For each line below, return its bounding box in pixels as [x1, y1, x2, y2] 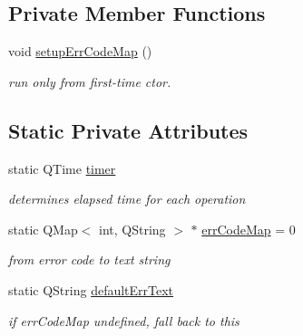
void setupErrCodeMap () [8, 42, 152, 61]
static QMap [8, 219, 78, 238]
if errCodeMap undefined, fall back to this [8, 311, 239, 330]
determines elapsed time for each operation [8, 189, 246, 208]
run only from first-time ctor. [8, 72, 171, 91]
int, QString [99, 219, 166, 238]
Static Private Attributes [8, 116, 249, 144]
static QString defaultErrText [8, 280, 174, 299]
